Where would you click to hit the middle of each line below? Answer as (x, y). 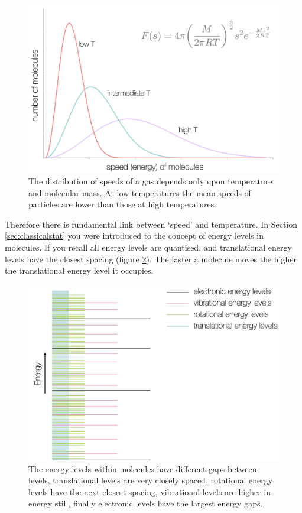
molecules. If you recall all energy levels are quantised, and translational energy (148, 247)
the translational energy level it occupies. (79, 270)
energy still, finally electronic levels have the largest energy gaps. (146, 503)
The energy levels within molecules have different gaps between (143, 468)
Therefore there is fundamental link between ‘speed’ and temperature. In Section (151, 224)
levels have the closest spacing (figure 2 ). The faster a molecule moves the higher (151, 259)
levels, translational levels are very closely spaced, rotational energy (151, 480)
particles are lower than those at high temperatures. (123, 204)
